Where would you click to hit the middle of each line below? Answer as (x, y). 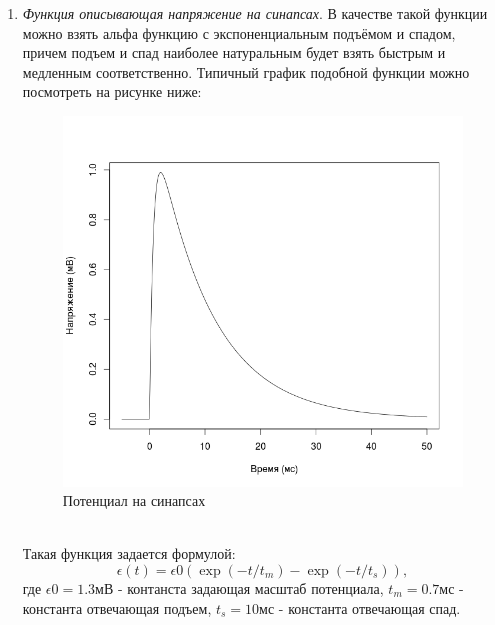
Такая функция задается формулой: (129, 553)
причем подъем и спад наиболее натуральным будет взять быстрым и (234, 52)
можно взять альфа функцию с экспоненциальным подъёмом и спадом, (239, 32)
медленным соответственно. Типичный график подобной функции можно (246, 71)
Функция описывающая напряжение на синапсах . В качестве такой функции (255, 13)
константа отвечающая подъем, (117, 607)
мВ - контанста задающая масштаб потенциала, (239, 587)
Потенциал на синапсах (134, 500)
